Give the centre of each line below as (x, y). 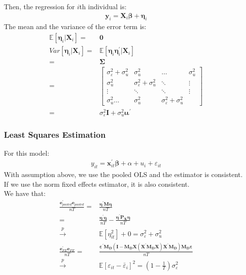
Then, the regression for (40, 6)
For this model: (27, 153)
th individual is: (103, 6)
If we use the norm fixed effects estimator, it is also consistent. (97, 184)
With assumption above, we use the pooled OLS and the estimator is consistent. (123, 174)
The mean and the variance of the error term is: (75, 26)
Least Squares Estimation (55, 135)
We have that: (25, 193)
